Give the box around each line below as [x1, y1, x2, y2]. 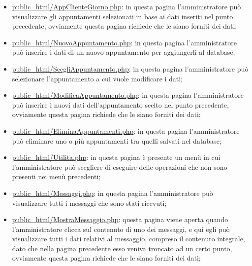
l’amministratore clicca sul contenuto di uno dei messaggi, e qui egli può [12, 224, 230, 234]
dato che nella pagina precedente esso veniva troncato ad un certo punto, [12, 243, 232, 253]
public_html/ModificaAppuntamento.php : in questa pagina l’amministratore [12, 90, 244, 100]
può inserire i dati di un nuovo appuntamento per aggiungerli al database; [12, 47, 235, 57]
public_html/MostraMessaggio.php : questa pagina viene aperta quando [12, 214, 228, 225]
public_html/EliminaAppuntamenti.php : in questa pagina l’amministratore [12, 125, 240, 136]
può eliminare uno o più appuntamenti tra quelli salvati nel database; [12, 135, 221, 146]
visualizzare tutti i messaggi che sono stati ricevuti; [12, 197, 167, 208]
